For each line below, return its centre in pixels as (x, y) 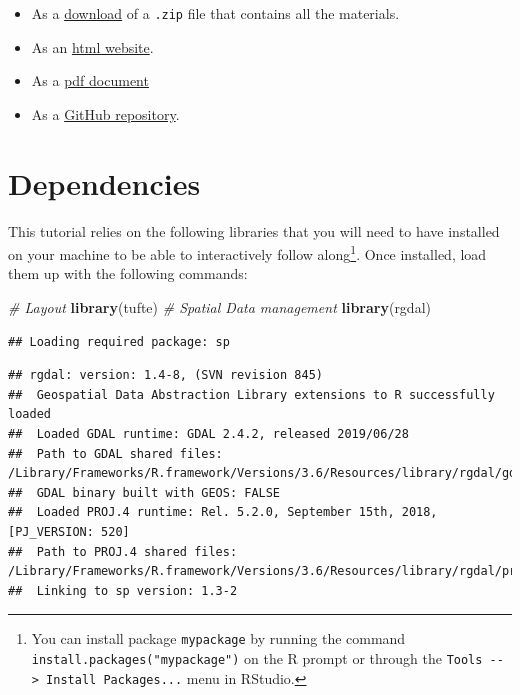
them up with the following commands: (128, 273)
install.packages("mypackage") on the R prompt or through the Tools (257, 657)
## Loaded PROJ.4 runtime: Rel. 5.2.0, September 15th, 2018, (223, 512)
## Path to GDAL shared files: (115, 453)
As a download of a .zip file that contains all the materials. (215, 13)
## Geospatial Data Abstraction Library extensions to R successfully (251, 394)
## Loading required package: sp (119, 341)
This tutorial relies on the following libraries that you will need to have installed (254, 230)
